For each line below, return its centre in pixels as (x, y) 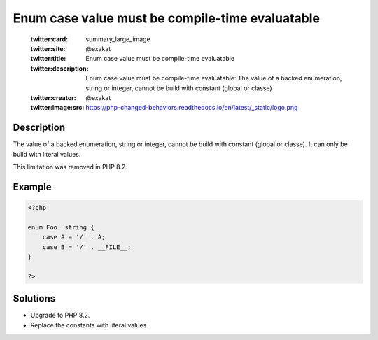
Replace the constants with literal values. (89, 325)
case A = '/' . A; (74, 237)
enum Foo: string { (61, 227)
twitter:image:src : (57, 108)
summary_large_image (118, 39)
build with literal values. (47, 154)
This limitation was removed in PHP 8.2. (70, 167)
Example (32, 186)
